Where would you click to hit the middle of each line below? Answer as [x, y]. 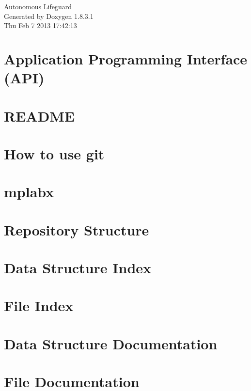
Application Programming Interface [126, 58]
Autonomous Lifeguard [38, 6]
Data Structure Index [78, 268]
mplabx [29, 192]
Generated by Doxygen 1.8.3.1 [49, 16]
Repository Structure [77, 229]
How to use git [54, 153]
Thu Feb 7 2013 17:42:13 [40, 25]
